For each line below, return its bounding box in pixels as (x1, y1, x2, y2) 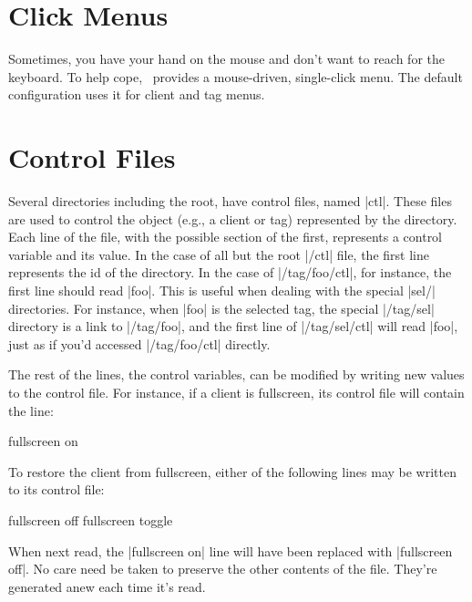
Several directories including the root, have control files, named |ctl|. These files (8, 192, 452, 211)
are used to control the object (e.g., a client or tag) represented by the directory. (8, 209, 457, 228)
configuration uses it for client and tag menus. (8, 85, 265, 104)
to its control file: (8, 480, 105, 499)
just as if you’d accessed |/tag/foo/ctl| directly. (8, 334, 271, 353)
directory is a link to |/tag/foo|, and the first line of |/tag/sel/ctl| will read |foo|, (8, 317, 458, 336)
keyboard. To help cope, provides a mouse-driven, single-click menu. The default (8, 67, 463, 86)
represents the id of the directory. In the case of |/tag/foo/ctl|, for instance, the (8, 263, 452, 282)
